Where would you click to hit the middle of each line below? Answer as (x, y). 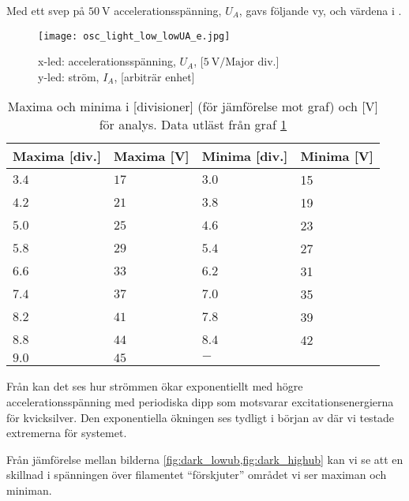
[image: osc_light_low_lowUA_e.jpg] (134, 36)
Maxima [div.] (57, 156)
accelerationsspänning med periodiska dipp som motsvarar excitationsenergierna (200, 402)
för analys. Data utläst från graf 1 (193, 125)
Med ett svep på (46, 10)
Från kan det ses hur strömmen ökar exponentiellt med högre (155, 386)
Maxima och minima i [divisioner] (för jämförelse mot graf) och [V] (193, 107)
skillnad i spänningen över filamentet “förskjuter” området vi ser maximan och (197, 475)
